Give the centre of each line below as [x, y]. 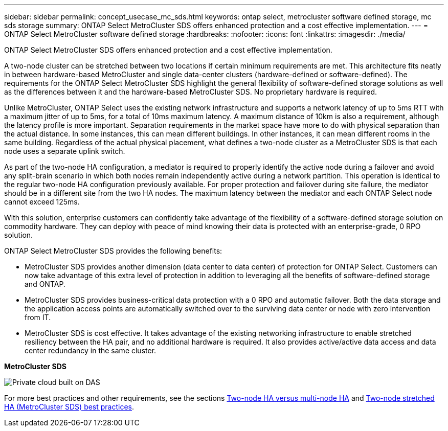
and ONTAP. [45, 284]
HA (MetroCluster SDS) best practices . [69, 407]
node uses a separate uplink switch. [65, 151]
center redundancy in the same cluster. [91, 350]
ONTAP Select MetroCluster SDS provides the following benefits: [113, 251]
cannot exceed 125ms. [42, 202]
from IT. [38, 317]
